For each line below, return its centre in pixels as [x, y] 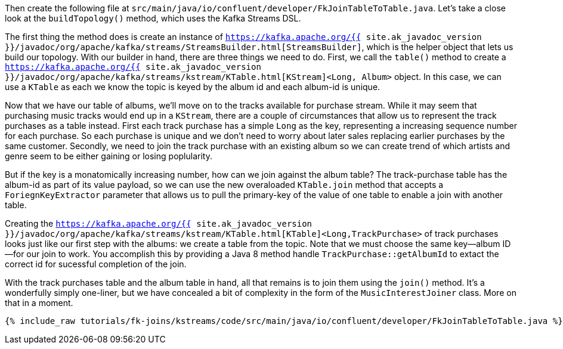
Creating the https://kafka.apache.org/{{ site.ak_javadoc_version [159, 223]
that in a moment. [39, 303]
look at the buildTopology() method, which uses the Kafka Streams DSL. [153, 18]
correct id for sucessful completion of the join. [96, 264]
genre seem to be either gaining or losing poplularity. [109, 156]
